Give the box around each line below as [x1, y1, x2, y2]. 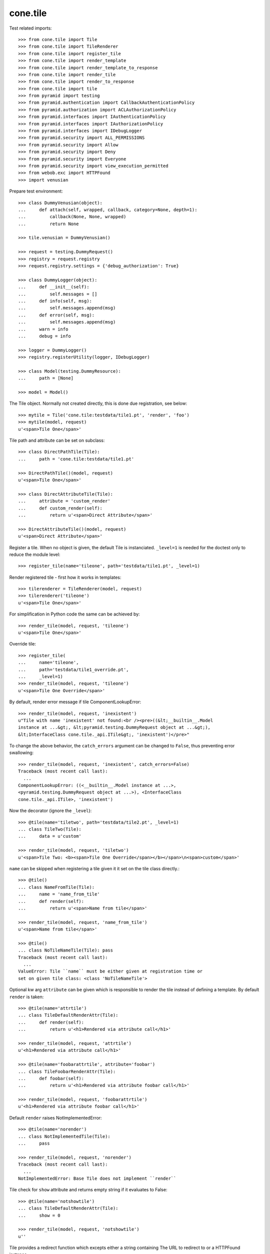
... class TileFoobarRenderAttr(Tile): [18, 1068, 116, 1074]
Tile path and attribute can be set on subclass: [9, 437, 105, 443]
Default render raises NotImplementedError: [9, 1115, 102, 1121]
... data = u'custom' [18, 833, 82, 839]
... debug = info [18, 333, 71, 339]
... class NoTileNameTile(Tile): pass [18, 948, 113, 953]
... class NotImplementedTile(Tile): [18, 1134, 111, 1139]
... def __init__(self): [18, 284, 89, 290]
